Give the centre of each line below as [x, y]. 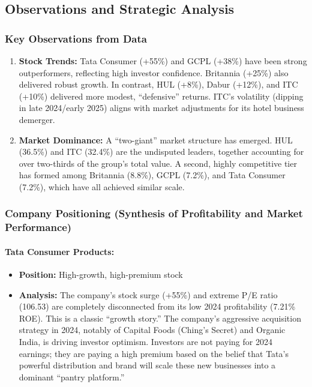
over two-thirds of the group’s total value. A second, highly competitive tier [158, 163]
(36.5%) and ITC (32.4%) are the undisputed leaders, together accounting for [161, 151]
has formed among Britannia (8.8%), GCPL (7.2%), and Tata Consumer [152, 175]
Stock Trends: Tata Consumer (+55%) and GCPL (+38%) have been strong [163, 61]
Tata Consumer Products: [60, 251]
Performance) [38, 227]
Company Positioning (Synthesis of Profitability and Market [154, 213]
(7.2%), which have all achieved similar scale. [102, 186]
